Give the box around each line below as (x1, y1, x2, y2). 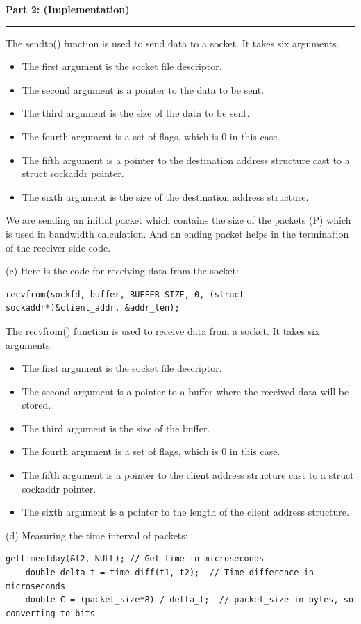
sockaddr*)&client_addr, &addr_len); (6, 303, 180, 313)
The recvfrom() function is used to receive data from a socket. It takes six (6, 323, 320, 338)
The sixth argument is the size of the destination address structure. (22, 189, 309, 204)
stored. (22, 397, 51, 412)
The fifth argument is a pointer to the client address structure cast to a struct (22, 468, 354, 482)
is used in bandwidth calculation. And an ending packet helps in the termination (6, 226, 349, 240)
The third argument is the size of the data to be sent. (22, 106, 250, 120)
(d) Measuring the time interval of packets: (6, 527, 188, 542)
